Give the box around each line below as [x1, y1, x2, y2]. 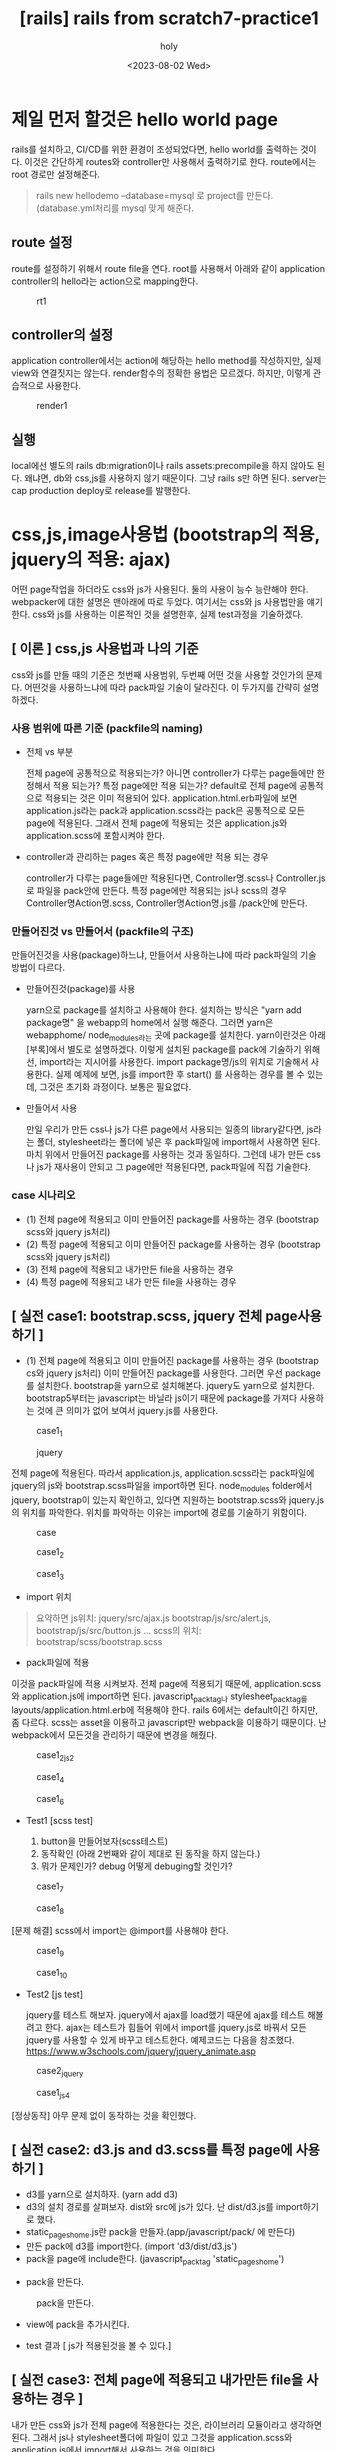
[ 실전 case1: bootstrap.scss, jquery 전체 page [11, 1307, 298, 1324]
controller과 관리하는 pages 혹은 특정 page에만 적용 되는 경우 [25, 851, 269, 863]
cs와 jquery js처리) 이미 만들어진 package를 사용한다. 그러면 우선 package [25, 1367, 321, 1379]
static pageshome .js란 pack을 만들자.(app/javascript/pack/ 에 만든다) [25, 2226, 296, 2241]
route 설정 [11, 234, 73, 251]
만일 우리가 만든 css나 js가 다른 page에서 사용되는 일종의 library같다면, [25, 1123, 305, 1136]
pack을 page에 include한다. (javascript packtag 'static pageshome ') [25, 2253, 285, 2267]
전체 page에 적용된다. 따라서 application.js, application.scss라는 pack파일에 [11, 1467, 315, 1479]
